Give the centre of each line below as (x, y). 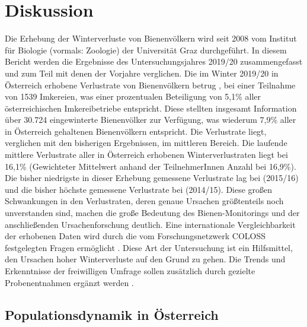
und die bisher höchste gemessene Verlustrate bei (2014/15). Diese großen (139, 189)
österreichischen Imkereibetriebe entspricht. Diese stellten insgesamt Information (151, 108)
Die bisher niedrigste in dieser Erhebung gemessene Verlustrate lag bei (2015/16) (152, 178)
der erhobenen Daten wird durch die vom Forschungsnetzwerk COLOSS (135, 236)
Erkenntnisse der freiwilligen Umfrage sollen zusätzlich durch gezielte (130, 271)
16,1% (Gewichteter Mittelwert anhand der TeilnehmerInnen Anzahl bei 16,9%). (151, 166)
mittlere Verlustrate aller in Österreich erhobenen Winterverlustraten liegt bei (146, 155)
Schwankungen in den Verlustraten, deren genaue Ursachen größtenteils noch (144, 201)
